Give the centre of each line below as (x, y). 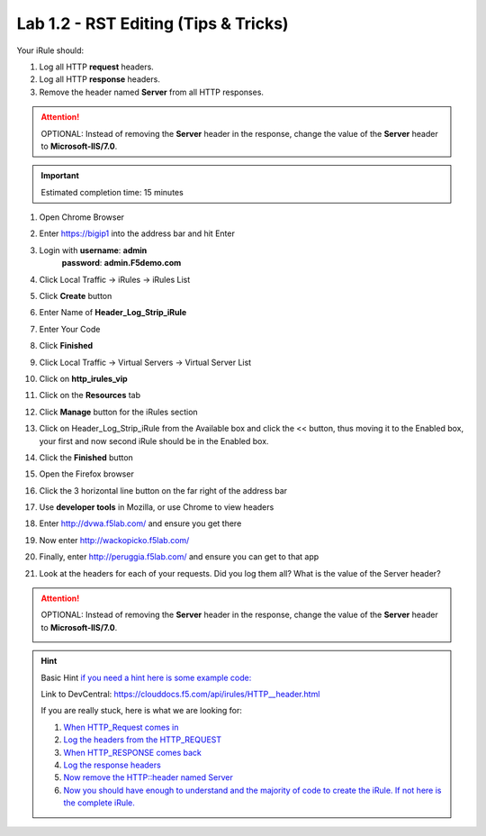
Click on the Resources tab (90, 395)
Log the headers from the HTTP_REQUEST (143, 740)
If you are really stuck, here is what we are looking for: (142, 711)
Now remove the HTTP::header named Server (148, 777)
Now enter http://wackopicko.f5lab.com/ (114, 540)
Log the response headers (112, 765)
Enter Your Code (70, 329)
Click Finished (66, 346)
